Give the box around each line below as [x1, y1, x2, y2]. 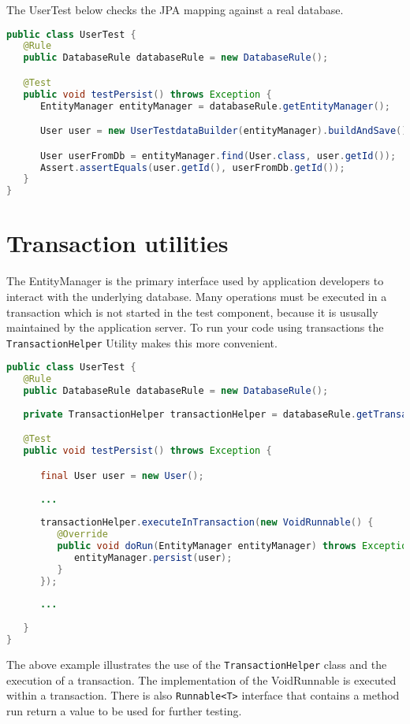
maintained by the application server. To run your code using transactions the [6, 319, 384, 336]
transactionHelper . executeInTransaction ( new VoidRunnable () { [39, 517, 374, 529]
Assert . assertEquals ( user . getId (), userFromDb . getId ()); [39, 162, 345, 173]
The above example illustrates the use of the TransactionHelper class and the [6, 655, 387, 672]
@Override [57, 529, 108, 540]
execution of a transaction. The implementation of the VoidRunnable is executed [6, 671, 397, 688]
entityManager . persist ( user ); [73, 551, 233, 563]
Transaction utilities [6, 227, 229, 259]
